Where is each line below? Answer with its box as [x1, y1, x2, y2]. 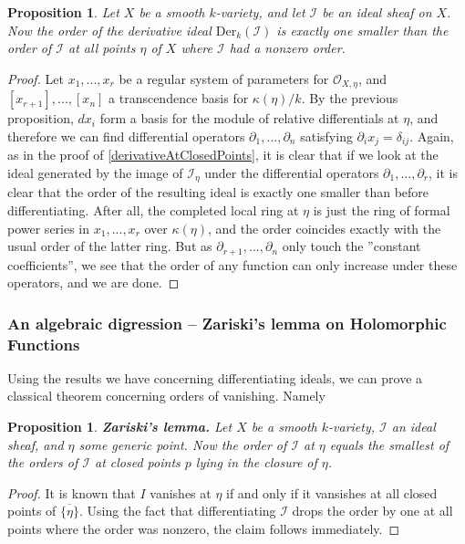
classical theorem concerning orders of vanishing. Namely [7, 386, 325, 405]
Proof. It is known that [7, 483, 136, 502]
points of [7, 501, 57, 520]
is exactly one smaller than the [276, 20, 449, 39]
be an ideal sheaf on [322, 3, 432, 21]
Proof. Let [7, 68, 64, 88]
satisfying [300, 126, 353, 145]
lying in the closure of [195, 453, 317, 472]
